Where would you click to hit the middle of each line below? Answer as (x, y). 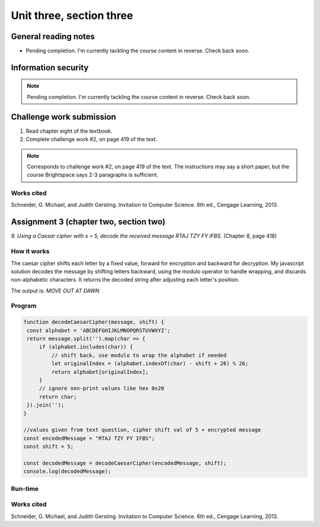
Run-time (25, 488)
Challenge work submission (64, 116)
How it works (30, 251)
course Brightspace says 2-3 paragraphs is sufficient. (93, 175)
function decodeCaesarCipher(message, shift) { (94, 322)
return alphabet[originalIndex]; (100, 372)
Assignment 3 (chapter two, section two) (88, 222)
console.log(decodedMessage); (67, 472)
